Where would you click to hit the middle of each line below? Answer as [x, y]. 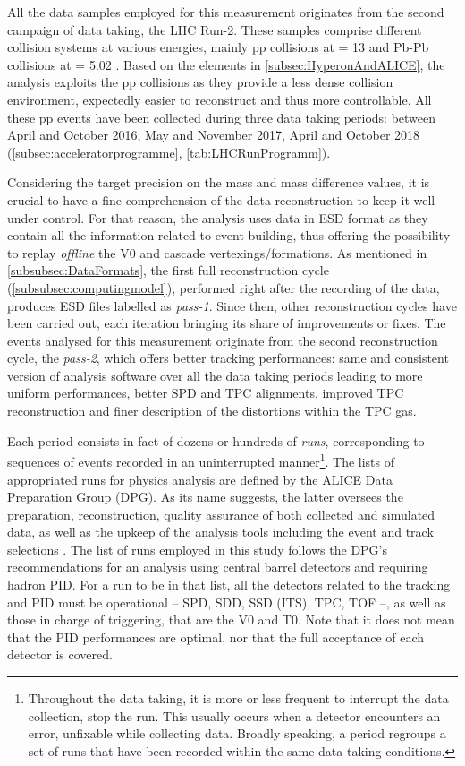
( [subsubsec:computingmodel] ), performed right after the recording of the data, [224, 287]
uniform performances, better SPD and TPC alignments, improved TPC [206, 393]
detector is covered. [60, 654]
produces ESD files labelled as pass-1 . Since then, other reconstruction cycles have [232, 305]
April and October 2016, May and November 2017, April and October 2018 [214, 135]
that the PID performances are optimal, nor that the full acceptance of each [216, 637]
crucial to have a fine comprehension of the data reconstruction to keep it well [221, 199]
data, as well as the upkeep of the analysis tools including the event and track [220, 532]
